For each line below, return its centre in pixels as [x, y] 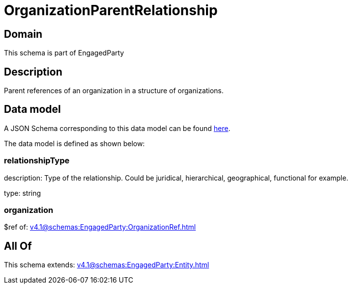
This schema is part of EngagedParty [64, 53]
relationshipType [37, 161]
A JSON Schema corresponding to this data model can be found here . [117, 128]
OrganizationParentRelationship [111, 10]
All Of [18, 246]
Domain [23, 34]
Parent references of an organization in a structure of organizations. [114, 91]
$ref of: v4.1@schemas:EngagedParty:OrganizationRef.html [100, 227]
